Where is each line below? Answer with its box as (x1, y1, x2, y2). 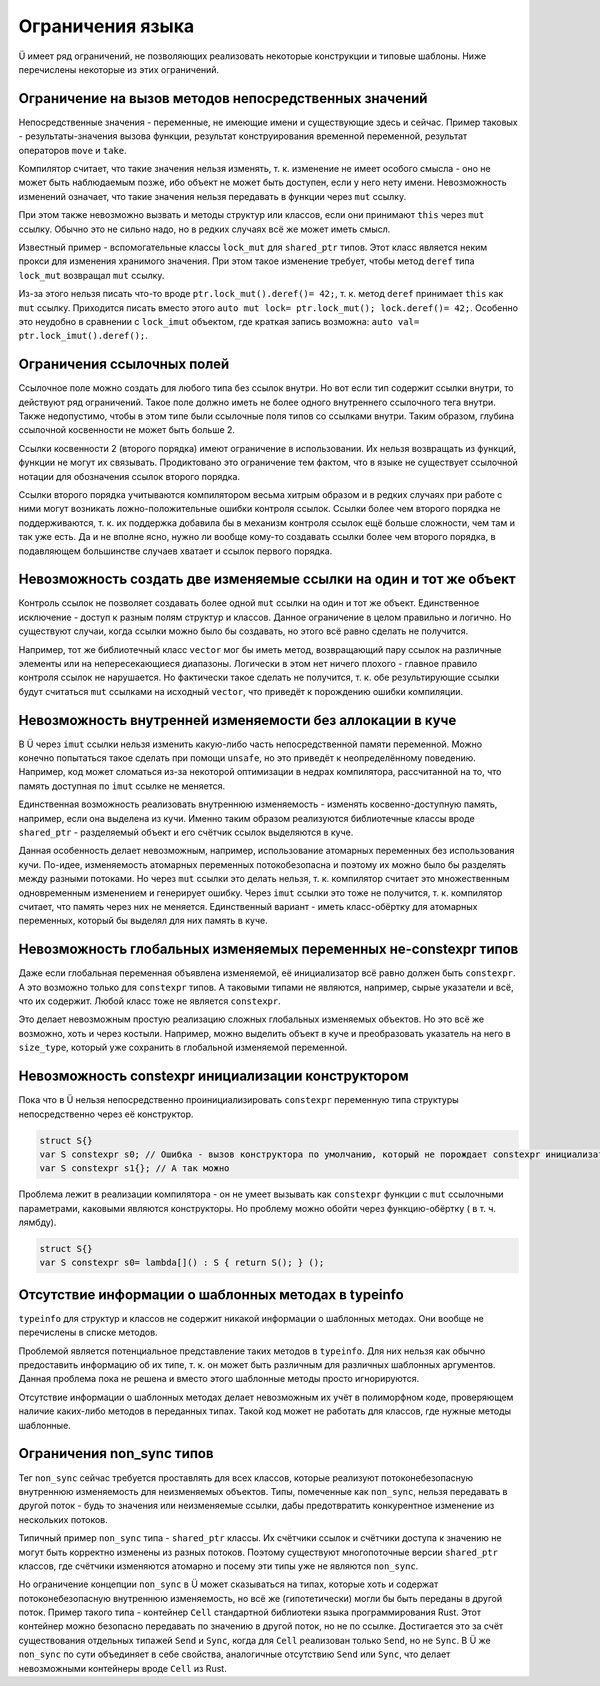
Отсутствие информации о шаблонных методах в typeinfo (18, 1286, 404, 1303)
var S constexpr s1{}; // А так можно (39, 1163, 230, 1174)
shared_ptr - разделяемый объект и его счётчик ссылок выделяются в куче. (18, 826, 354, 839)
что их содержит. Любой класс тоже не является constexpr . (18, 995, 281, 1007)
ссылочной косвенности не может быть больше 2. (18, 424, 235, 436)
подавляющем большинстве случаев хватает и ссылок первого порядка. (18, 545, 333, 557)
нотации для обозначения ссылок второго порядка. (18, 470, 240, 482)
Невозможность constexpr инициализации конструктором (18, 1068, 409, 1085)
